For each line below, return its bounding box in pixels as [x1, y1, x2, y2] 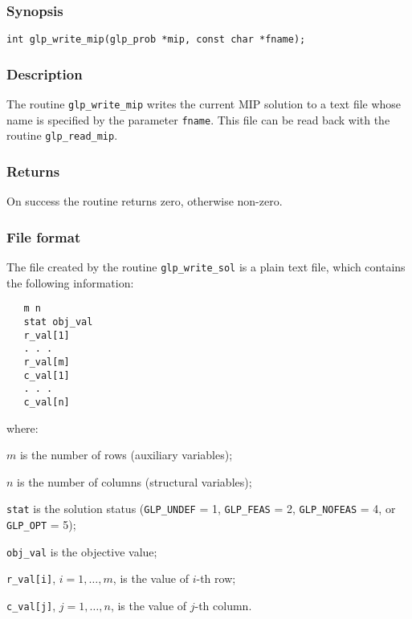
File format [6, 226, 81, 246]
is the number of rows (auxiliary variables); [19, 446, 233, 463]
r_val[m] [23, 356, 70, 368]
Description [6, 63, 83, 83]
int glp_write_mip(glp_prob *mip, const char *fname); [6, 34, 306, 46]
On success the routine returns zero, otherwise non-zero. [6, 193, 283, 210]
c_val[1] [23, 369, 70, 381]
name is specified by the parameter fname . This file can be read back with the [6, 111, 390, 128]
